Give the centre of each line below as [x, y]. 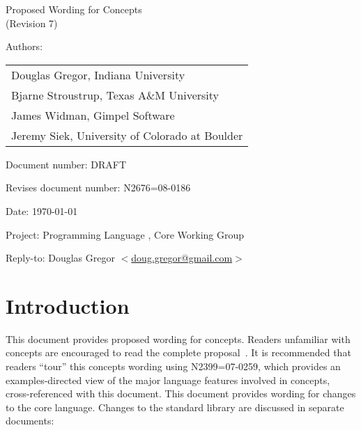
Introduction [68, 305]
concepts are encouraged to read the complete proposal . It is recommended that [178, 352]
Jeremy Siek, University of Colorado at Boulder [127, 135]
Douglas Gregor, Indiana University [98, 74]
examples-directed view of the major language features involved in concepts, [168, 380]
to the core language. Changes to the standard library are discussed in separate [175, 407]
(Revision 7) [32, 23]
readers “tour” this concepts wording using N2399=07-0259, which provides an [173, 366]
